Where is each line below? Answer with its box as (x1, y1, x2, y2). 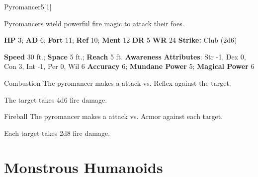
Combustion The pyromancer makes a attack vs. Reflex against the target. (4, 77, 231, 88)
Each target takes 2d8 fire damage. (4, 127, 110, 138)
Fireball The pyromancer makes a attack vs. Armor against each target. (4, 111, 223, 121)
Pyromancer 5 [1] (4, 1, 52, 11)
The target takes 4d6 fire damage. (4, 94, 107, 105)
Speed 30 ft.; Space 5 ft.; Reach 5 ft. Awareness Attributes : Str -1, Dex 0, (4, 51, 246, 61)
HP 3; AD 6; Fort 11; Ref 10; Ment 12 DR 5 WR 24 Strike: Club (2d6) (4, 35, 237, 45)
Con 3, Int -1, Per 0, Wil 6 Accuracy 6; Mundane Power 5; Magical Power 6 (4, 61, 255, 71)
